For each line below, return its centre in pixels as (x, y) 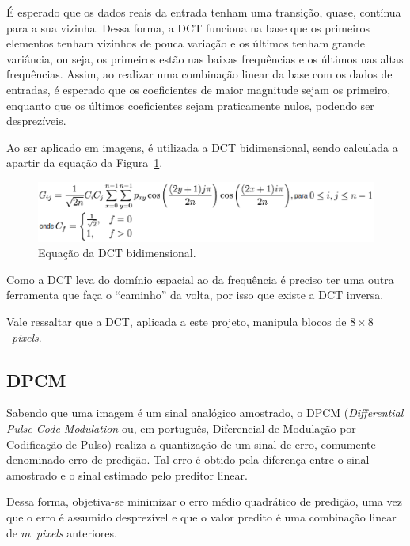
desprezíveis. (36, 121)
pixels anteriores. (76, 532)
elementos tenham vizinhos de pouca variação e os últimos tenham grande (186, 43)
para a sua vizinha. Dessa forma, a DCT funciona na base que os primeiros (188, 27)
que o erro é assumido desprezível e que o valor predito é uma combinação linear (201, 517)
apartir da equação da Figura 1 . (85, 163)
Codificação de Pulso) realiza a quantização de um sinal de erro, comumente (191, 444)
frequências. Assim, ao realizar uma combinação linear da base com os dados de (199, 74)
